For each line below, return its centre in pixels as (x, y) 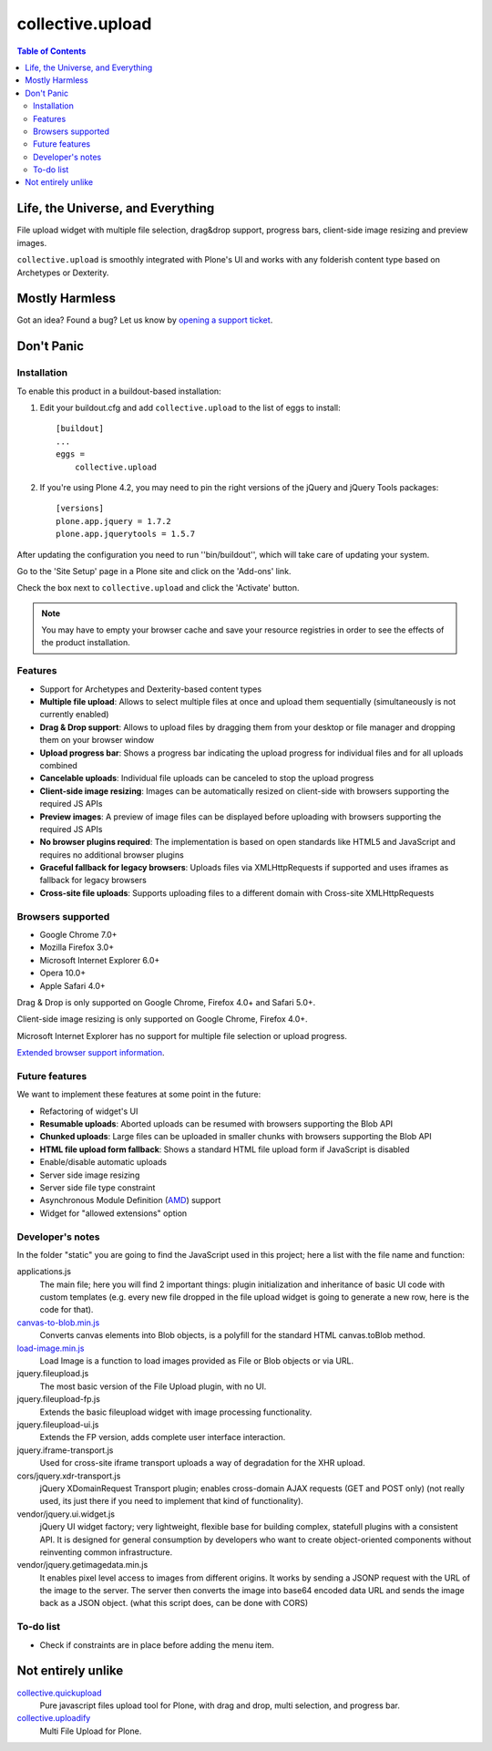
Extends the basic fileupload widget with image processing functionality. (176, 1412)
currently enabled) (74, 715)
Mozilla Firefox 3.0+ (77, 947)
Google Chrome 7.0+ (78, 934)
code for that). (67, 1310)
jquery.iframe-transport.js (65, 1450)
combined (58, 765)
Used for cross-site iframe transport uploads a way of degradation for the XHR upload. (202, 1463)
